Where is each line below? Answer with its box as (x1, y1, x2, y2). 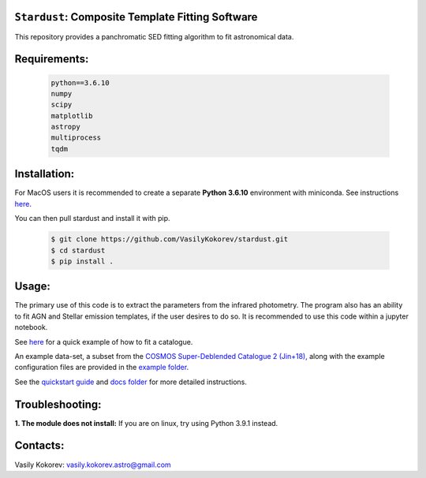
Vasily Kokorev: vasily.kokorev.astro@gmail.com (14, 460, 171, 469)
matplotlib (50, 111, 93, 120)
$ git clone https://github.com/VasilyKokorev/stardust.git (50, 235, 289, 244)
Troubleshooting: (14, 398, 102, 411)
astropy (50, 122, 80, 132)
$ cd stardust (50, 245, 106, 255)
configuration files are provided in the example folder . (14, 363, 189, 372)
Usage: (14, 280, 51, 293)
